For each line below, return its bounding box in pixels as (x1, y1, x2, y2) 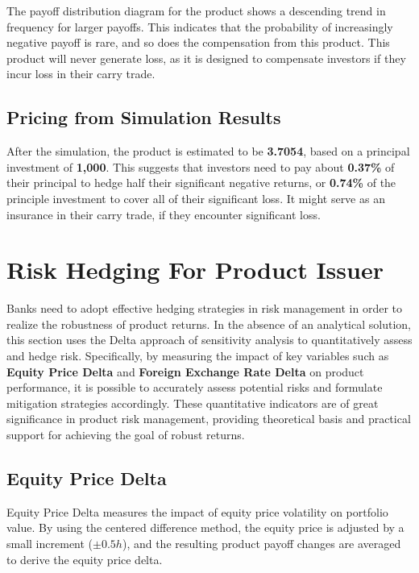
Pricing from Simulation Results (6, 105, 281, 130)
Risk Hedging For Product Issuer (6, 253, 384, 286)
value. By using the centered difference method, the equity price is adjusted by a (6, 519, 404, 536)
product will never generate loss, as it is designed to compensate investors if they (6, 49, 406, 66)
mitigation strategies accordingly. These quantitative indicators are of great (6, 394, 379, 411)
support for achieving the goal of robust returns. (6, 426, 245, 443)
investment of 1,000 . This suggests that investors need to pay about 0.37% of (6, 158, 395, 175)
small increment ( (6, 535, 93, 551)
